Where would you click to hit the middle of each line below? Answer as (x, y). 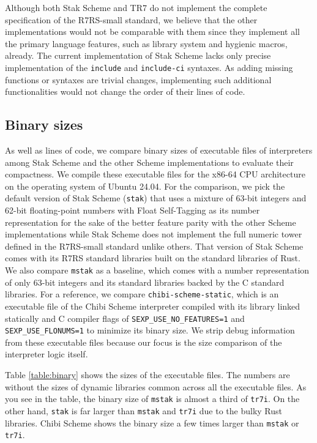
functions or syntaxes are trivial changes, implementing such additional (138, 79)
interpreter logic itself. (47, 354)
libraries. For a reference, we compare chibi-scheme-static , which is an (142, 294)
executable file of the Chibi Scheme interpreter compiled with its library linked (153, 306)
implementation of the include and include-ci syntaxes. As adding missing (149, 67)
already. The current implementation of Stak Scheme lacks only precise (138, 55)
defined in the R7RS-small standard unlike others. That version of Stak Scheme (154, 246)
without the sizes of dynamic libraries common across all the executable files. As (156, 386)
